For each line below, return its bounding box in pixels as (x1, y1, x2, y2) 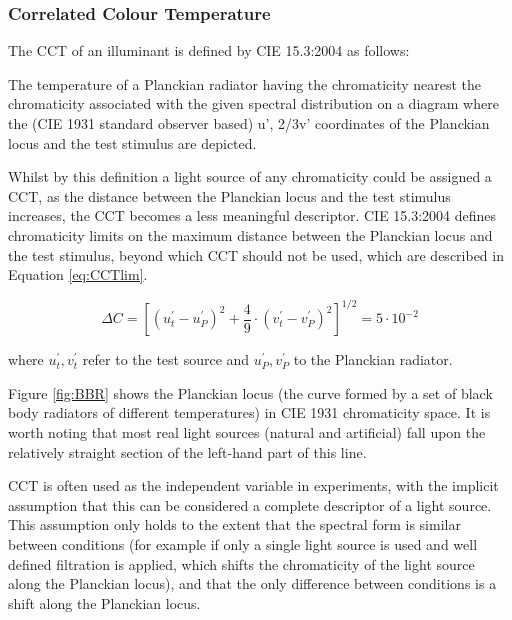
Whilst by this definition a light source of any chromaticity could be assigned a (8, 166, 492, 187)
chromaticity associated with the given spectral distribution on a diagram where (8, 93, 499, 114)
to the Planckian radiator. (293, 349, 453, 370)
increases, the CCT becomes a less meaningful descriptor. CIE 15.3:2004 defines (8, 205, 497, 226)
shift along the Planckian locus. (8, 592, 201, 613)
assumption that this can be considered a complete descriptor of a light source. (8, 494, 492, 515)
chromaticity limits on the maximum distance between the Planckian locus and (8, 224, 493, 245)
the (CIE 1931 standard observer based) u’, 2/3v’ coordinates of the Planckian (8, 113, 490, 133)
